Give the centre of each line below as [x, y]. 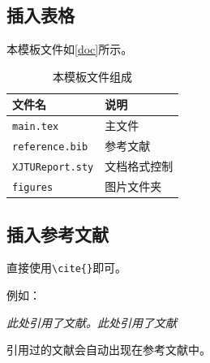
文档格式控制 [139, 166]
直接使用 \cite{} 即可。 [67, 268]
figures [33, 187]
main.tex [36, 127]
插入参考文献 [58, 233]
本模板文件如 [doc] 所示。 [70, 49]
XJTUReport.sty [53, 168]
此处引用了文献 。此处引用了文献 [92, 322]
